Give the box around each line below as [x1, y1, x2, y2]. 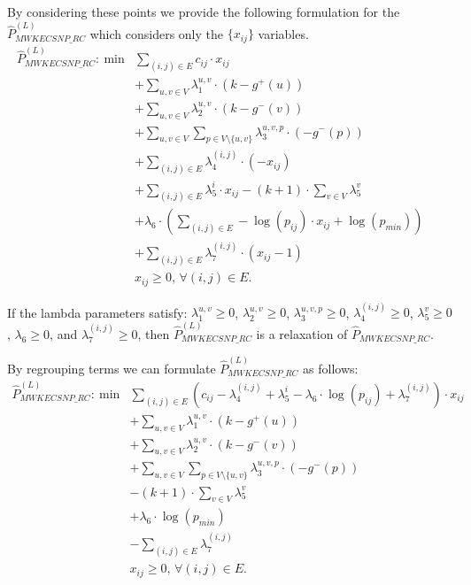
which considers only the [89, 24, 223, 42]
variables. [258, 24, 309, 42]
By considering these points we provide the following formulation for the [7, 3, 400, 20]
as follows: [303, 358, 359, 377]
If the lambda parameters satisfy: [7, 303, 188, 321]
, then [137, 324, 170, 343]
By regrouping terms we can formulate [7, 358, 216, 377]
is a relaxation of [256, 324, 348, 343]
